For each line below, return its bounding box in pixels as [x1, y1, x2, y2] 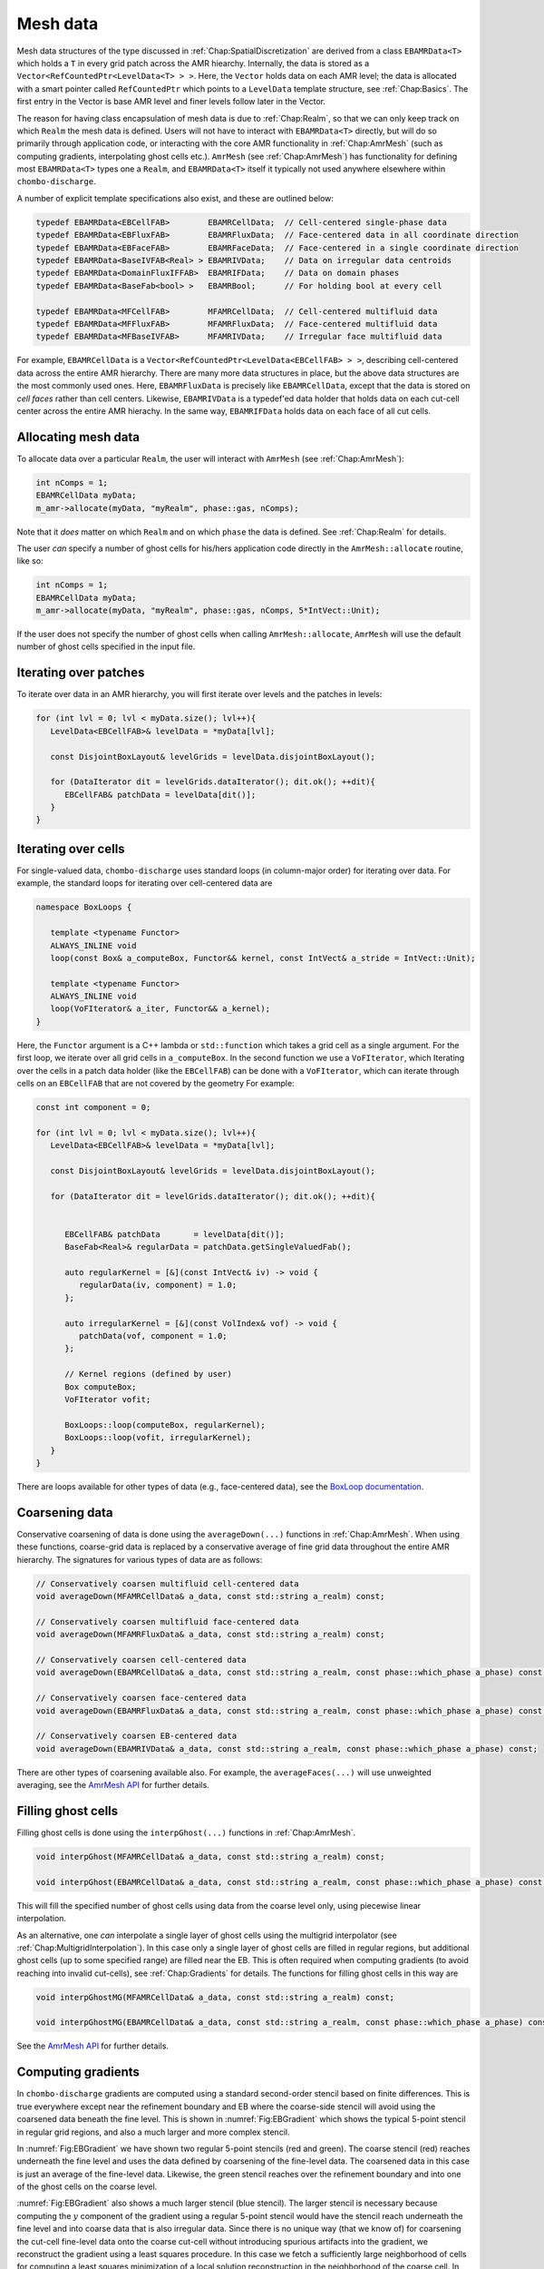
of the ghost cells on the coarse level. [16, 2181, 158, 2192]
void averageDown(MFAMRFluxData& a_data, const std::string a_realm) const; [35, 1629, 385, 1640]
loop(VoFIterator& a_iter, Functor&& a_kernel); [50, 1004, 271, 1014]
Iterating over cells [16, 840, 126, 857]
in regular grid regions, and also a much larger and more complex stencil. [16, 2127, 290, 2137]
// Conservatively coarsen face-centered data [35, 1693, 247, 1704]
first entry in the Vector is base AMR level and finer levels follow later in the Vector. [16, 96, 326, 107]
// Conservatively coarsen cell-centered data [35, 1655, 247, 1665]
